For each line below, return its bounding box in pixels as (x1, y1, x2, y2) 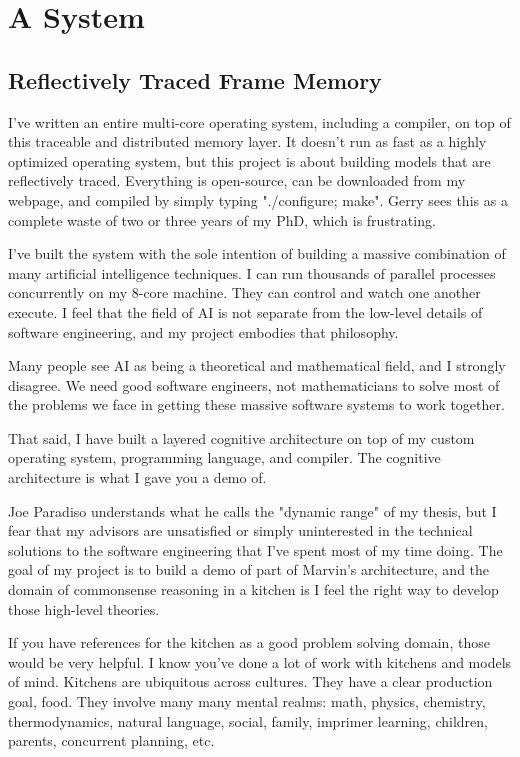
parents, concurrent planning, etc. (8, 730, 215, 751)
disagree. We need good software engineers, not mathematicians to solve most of (8, 374, 500, 395)
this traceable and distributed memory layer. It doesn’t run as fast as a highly (8, 131, 487, 152)
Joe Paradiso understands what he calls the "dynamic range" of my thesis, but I (8, 500, 497, 521)
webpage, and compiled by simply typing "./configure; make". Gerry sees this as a (8, 189, 508, 210)
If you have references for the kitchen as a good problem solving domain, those (8, 632, 490, 653)
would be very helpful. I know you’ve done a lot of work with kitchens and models (8, 651, 512, 672)
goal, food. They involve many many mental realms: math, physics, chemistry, (8, 691, 486, 712)
